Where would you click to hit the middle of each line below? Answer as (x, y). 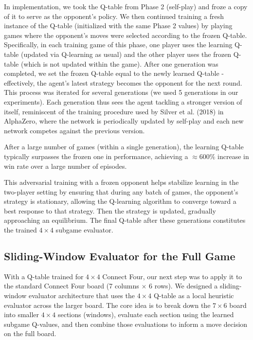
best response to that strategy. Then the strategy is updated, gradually (110, 210)
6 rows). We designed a (183, 286)
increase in (233, 156)
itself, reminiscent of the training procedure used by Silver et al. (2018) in (114, 111)
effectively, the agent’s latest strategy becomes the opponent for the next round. (123, 82)
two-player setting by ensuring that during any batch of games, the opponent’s (121, 191)
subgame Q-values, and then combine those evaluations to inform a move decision (126, 324)
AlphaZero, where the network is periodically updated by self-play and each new (124, 121)
